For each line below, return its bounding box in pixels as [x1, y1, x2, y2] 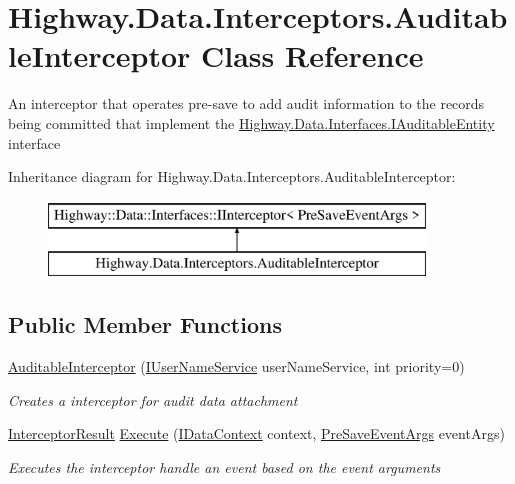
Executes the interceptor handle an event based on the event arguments [8, 456, 441, 477]
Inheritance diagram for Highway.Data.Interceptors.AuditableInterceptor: [8, 166, 456, 187]
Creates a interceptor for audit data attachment [8, 389, 298, 410]
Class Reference [201, 35, 424, 76]
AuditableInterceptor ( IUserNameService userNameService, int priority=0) [8, 356, 465, 377]
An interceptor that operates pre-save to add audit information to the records [8, 93, 485, 114]
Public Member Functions [8, 309, 282, 340]
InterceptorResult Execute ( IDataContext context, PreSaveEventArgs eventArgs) [8, 423, 505, 444]
